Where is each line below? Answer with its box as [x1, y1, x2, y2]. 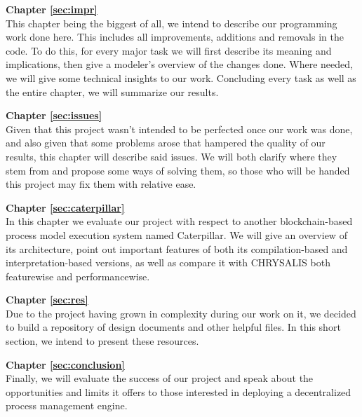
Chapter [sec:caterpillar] [6, 200, 125, 214]
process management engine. [6, 398, 128, 413]
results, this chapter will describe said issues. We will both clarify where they [6, 149, 337, 163]
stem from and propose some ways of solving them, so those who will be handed [6, 163, 350, 177]
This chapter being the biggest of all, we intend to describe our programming [6, 15, 337, 30]
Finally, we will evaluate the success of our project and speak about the [6, 371, 314, 385]
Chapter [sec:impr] [6, 2, 98, 16]
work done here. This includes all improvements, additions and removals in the [6, 29, 344, 44]
